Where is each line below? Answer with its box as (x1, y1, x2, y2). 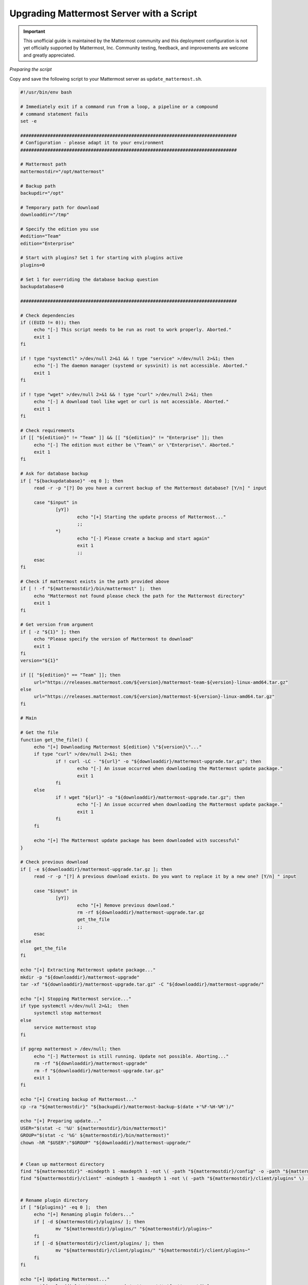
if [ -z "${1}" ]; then (20, 629, 81, 635)
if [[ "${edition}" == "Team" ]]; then (20, 672, 121, 678)
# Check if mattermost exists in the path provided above (20, 579, 169, 584)
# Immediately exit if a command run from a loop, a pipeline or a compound (20, 104, 218, 110)
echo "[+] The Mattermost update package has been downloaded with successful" (33, 838, 240, 843)
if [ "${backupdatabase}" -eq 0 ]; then (20, 478, 123, 484)
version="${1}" (20, 658, 59, 664)
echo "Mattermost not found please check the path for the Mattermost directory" (33, 593, 245, 599)
